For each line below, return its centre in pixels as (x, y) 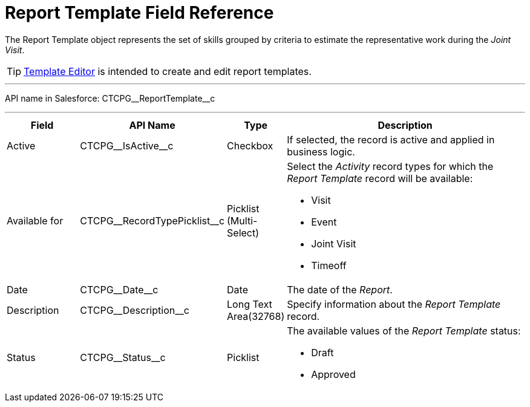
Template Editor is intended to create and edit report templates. (168, 71)
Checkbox (250, 145)
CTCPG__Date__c (119, 289)
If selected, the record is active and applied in (391, 139)
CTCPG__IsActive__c (127, 145)
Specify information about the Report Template (394, 304)
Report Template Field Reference (139, 13)
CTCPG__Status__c (123, 357)
